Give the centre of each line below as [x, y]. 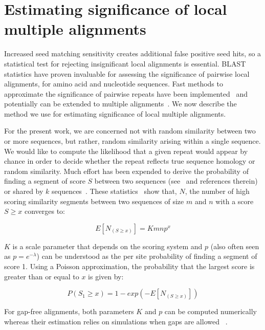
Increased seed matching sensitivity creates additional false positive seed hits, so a [133, 53]
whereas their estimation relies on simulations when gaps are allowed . [116, 321]
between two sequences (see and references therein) [176, 181]
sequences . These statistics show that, [114, 191]
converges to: [45, 211]
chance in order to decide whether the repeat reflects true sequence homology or [130, 161]
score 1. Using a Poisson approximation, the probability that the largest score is [129, 266]
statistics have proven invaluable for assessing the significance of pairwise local [127, 73]
